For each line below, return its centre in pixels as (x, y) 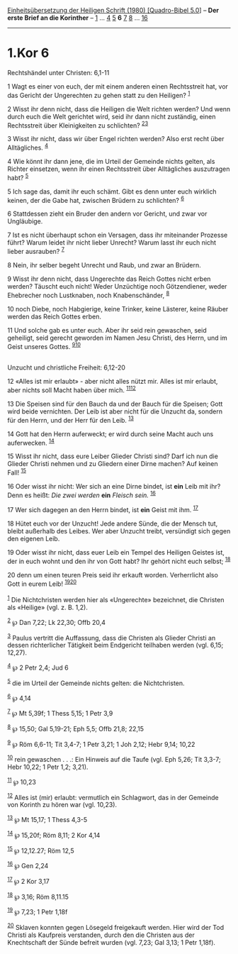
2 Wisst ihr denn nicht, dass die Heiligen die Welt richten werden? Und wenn (119, 109)
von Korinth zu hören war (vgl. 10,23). (62, 805)
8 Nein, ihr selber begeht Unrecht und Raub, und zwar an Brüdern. (104, 265)
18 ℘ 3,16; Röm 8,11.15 (38, 896)
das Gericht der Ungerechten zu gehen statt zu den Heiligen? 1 (99, 94)
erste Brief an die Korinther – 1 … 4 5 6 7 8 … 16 (78, 18)
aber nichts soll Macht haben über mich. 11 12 (72, 389)
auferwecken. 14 (31, 442)
